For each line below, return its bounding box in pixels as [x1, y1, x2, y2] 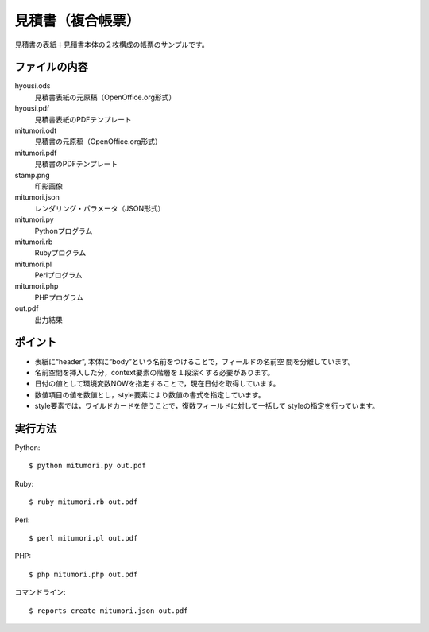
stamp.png [14, 170, 51, 180]
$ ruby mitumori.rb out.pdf [29, 498, 138, 506]
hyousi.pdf [14, 103, 50, 113]
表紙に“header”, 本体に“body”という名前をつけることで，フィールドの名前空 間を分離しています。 [34, 356, 355, 366]
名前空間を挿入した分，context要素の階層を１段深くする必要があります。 [34, 367, 275, 377]
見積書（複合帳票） [14, 12, 141, 29]
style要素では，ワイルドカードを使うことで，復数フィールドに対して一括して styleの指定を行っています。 [34, 401, 380, 411]
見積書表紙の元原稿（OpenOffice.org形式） [34, 92, 176, 102]
